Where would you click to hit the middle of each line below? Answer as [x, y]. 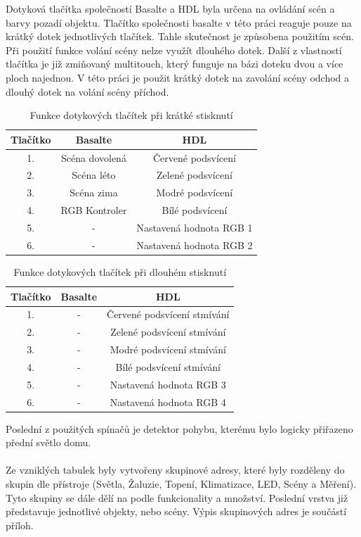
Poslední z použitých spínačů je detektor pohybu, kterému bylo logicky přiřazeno [179, 428]
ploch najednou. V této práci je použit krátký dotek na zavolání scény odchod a [178, 77]
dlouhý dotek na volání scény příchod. [87, 91]
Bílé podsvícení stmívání [168, 366]
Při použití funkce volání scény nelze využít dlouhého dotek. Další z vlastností [174, 50]
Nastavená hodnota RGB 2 [195, 245]
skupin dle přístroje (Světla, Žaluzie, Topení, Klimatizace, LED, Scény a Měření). [181, 484]
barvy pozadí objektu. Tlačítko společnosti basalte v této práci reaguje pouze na [179, 22]
